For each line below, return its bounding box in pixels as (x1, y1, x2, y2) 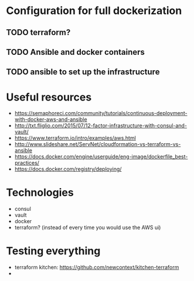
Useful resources (6, 91, 92, 103)
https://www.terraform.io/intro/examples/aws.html (14, 134, 136, 141)
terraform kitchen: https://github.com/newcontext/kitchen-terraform (14, 264, 179, 271)
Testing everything (6, 244, 101, 258)
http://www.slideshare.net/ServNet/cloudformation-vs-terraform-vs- (14, 141, 181, 148)
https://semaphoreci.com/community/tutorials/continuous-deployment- (14, 110, 188, 117)
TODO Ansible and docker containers (6, 47, 145, 57)
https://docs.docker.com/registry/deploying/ (14, 165, 122, 173)
